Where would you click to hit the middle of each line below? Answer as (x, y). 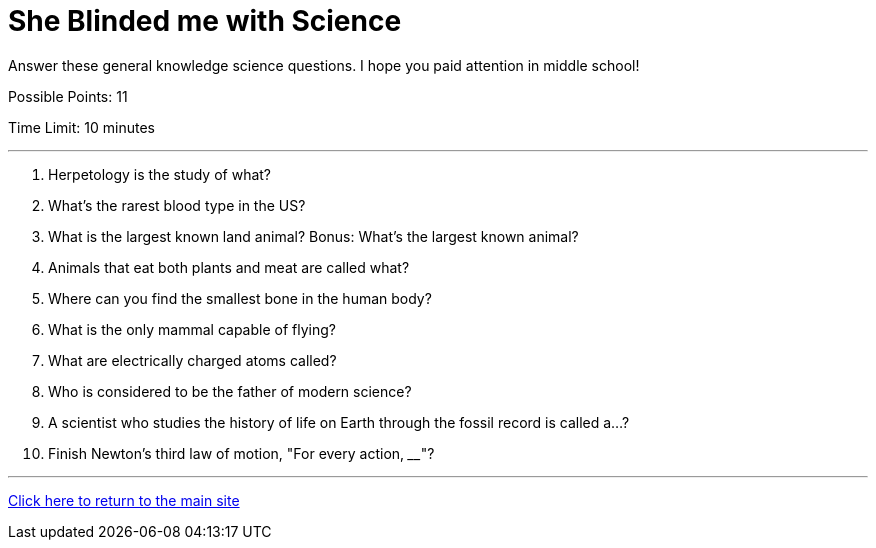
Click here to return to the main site (124, 500)
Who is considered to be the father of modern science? (230, 391)
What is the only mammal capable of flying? (192, 329)
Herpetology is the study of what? (160, 174)
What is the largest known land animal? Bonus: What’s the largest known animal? (313, 236)
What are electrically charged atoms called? (192, 360)
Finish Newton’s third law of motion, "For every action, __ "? (241, 453)
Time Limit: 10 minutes (81, 127)
